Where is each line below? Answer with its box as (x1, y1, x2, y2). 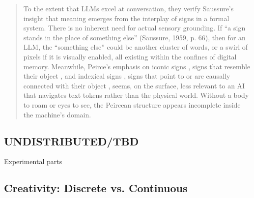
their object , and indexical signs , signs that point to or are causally (23, 71, 230, 81)
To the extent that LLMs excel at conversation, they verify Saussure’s (23, 3, 234, 13)
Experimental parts (4, 156, 62, 167)
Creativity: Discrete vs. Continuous (4, 180, 188, 196)
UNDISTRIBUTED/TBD (4, 133, 139, 148)
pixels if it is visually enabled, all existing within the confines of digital (23, 51, 237, 61)
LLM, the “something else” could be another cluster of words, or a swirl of (23, 42, 248, 52)
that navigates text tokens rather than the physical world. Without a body (23, 90, 249, 100)
